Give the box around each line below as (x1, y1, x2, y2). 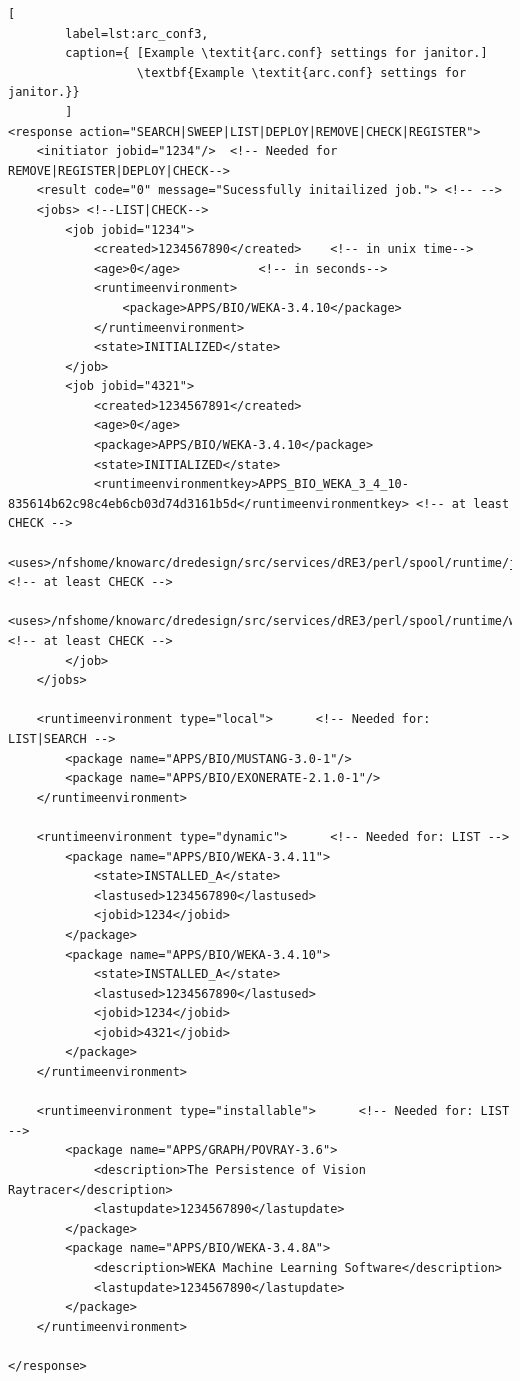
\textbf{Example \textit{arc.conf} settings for (136, 65, 467, 80)
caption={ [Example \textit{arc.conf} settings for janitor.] (65, 46, 488, 61)
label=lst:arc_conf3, (65, 26, 209, 41)
